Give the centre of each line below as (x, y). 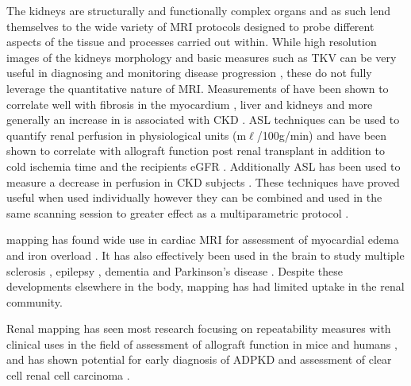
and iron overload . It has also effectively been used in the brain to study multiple (205, 255)
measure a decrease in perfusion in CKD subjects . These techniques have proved (203, 181)
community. (35, 301)
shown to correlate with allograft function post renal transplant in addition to (196, 151)
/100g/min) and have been (322, 135)
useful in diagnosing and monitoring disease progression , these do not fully (189, 73)
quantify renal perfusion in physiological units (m (127, 135)
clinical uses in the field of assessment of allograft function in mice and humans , (202, 344)
